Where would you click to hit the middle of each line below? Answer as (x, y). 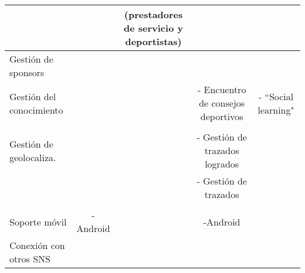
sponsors (27, 72)
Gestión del (33, 96)
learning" (276, 110)
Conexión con (37, 245)
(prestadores (153, 14)
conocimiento (36, 110)
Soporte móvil (38, 221)
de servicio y (153, 28)
